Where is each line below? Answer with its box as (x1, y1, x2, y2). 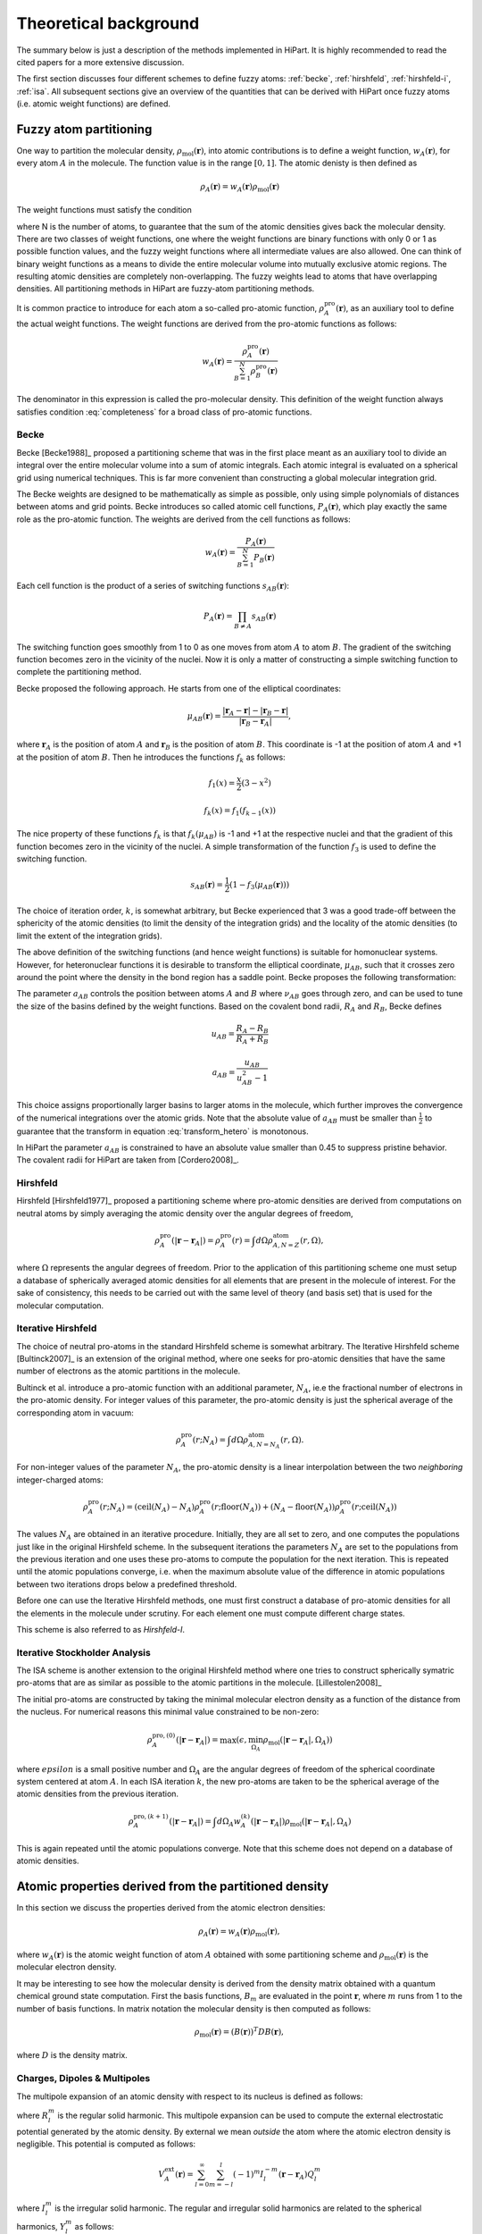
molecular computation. (16, 1300, 104, 1311)
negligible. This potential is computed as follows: (16, 2138, 196, 2149)
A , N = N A (248, 1440, 280, 1449)
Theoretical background (16, 13, 200, 33)
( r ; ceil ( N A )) (351, 1501, 397, 1514)
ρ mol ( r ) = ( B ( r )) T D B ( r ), (194, 2025, 285, 2039)
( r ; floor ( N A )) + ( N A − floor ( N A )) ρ (211, 1501, 341, 1514)
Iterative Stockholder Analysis (16, 1646, 151, 1659)
